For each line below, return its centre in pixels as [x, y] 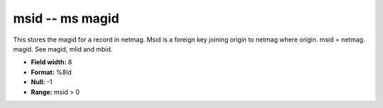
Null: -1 [41, 82]
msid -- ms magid [66, 18]
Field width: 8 [51, 62]
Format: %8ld [51, 72]
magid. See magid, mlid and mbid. [63, 49]
